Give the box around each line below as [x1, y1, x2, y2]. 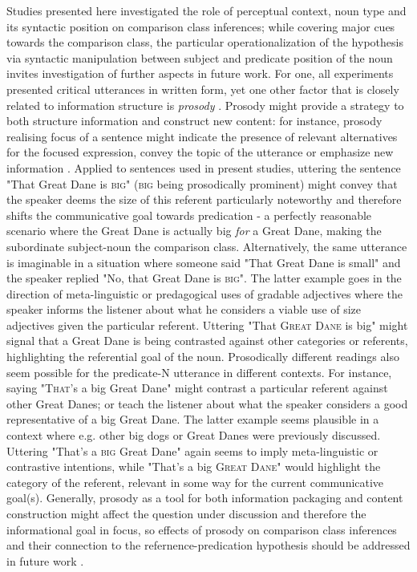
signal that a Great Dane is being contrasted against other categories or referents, [6, 332, 408, 349]
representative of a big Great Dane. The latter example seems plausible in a [6, 411, 379, 428]
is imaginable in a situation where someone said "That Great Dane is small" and [6, 254, 401, 270]
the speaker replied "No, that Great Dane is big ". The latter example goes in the [6, 270, 402, 286]
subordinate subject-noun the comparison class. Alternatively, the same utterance [6, 237, 407, 254]
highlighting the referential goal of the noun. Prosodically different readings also [6, 348, 399, 365]
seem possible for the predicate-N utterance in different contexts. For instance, [6, 363, 392, 380]
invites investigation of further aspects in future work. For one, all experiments [6, 65, 394, 82]
